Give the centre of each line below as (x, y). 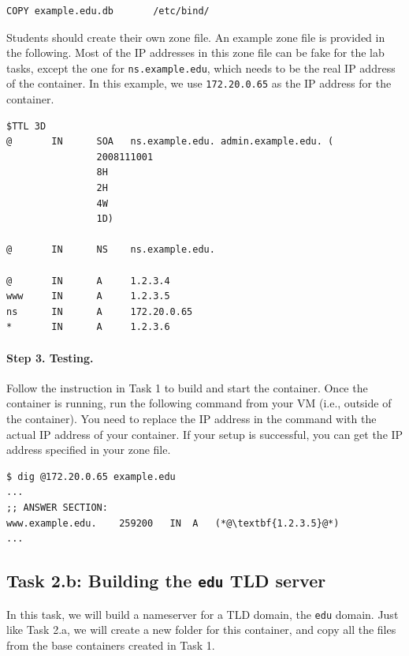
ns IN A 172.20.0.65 (100, 311)
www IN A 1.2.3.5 (88, 296)
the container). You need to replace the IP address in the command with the (191, 418)
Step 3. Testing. (50, 357)
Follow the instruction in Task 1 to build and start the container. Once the (187, 387)
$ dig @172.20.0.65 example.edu (91, 476)
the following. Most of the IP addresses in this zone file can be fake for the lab (195, 52)
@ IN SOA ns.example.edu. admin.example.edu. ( (170, 142)
